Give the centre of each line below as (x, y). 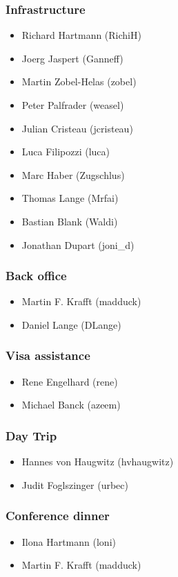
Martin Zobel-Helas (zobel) (79, 81)
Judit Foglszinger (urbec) (75, 484)
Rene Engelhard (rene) (70, 381)
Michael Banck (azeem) (71, 405)
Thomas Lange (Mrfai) (70, 198)
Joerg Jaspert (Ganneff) (72, 58)
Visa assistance (48, 355)
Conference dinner (58, 516)
